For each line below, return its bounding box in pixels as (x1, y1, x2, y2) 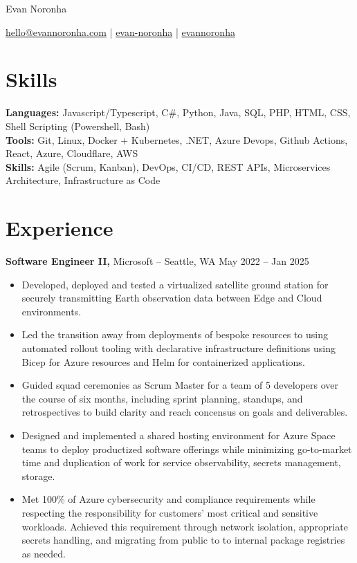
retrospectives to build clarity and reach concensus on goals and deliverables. (21, 405, 348, 419)
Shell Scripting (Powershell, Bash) (6, 118, 150, 133)
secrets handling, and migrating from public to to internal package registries (21, 533, 345, 547)
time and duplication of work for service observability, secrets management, (21, 455, 341, 470)
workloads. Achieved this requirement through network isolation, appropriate (21, 519, 348, 533)
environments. (21, 304, 82, 318)
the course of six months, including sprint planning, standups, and (21, 391, 303, 405)
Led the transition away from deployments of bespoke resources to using (21, 327, 328, 342)
